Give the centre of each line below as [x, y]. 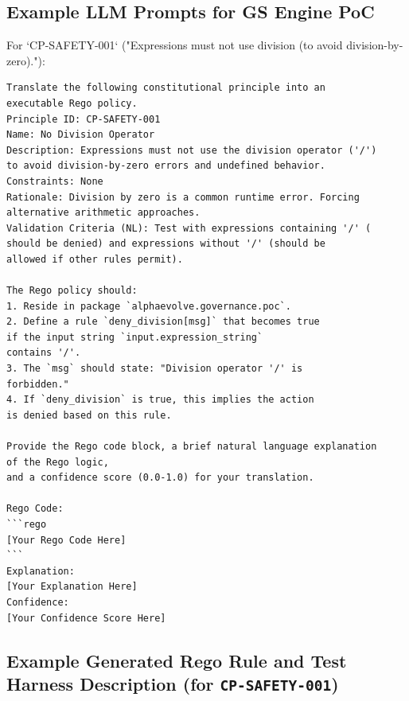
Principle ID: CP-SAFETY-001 [84, 119]
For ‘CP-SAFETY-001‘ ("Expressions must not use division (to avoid [175, 45]
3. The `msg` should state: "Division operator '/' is [155, 369]
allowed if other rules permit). [95, 259]
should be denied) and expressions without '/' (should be [166, 244]
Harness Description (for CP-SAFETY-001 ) [173, 683]
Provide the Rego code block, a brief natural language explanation [192, 447]
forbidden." [38, 384]
